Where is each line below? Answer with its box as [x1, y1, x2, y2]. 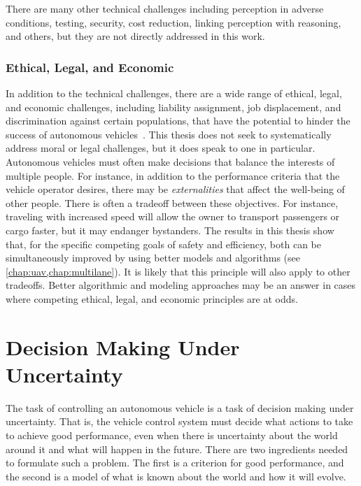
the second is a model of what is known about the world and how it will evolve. [6, 469, 346, 483]
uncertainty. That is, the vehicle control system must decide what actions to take [6, 414, 353, 429]
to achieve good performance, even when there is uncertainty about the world [6, 428, 338, 442]
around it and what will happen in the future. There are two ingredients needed [6, 441, 348, 456]
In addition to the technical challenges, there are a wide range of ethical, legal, [6, 86, 342, 100]
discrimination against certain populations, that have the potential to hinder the [6, 113, 351, 128]
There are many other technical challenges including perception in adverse [6, 1, 324, 15]
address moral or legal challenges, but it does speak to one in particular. [6, 141, 316, 155]
